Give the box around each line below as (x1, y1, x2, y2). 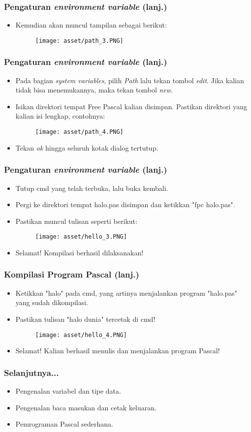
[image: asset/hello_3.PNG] (35, 233, 127, 241)
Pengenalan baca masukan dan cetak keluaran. (15, 402, 157, 412)
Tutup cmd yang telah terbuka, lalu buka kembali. (15, 183, 168, 193)
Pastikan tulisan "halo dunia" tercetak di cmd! (15, 313, 156, 324)
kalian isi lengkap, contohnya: (15, 111, 105, 121)
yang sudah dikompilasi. (15, 297, 88, 308)
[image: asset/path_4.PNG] (35, 128, 124, 136)
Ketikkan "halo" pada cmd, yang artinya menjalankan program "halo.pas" (15, 287, 237, 298)
